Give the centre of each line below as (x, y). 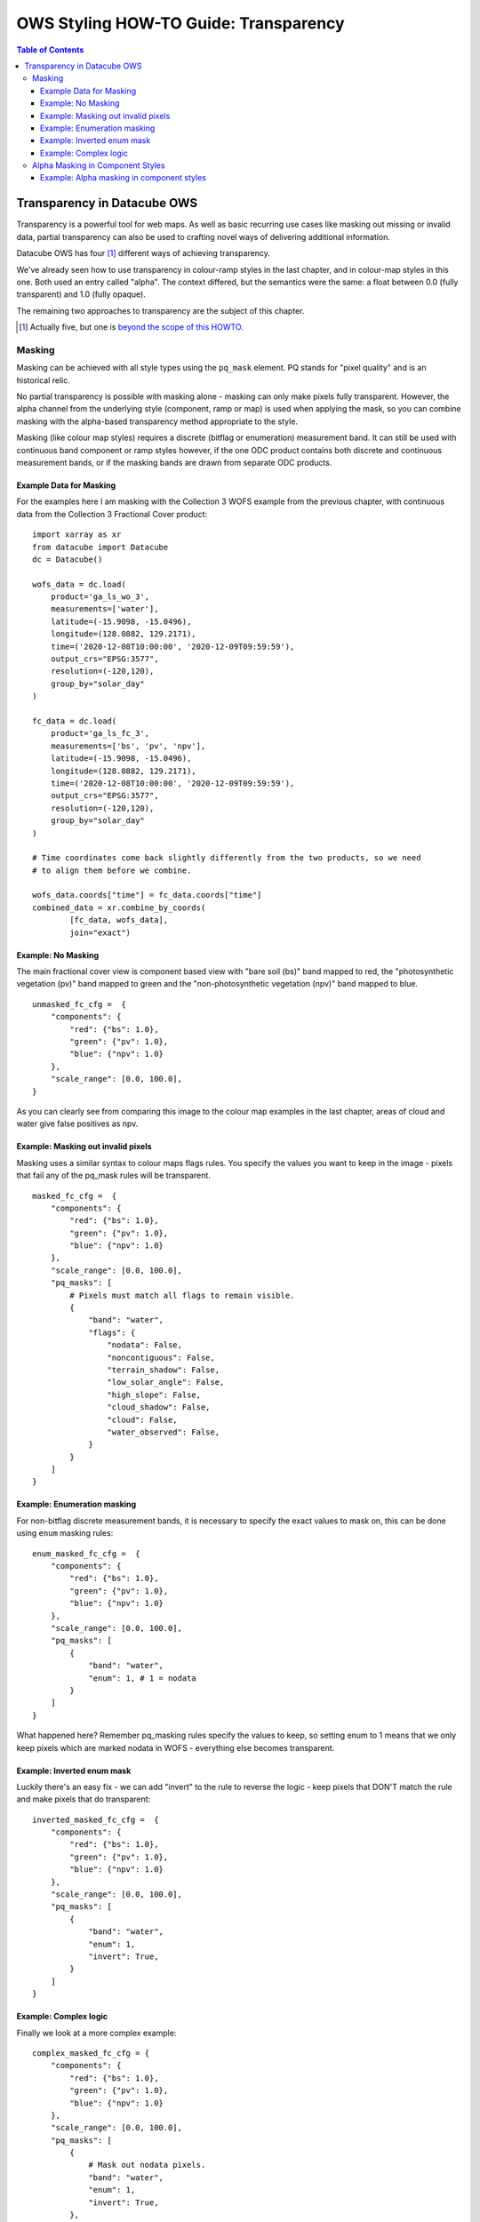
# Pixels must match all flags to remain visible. (182, 1295)
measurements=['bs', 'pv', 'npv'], (128, 746)
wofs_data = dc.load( (79, 584)
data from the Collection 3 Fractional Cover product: (112, 514)
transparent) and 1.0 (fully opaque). (81, 294)
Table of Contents (50, 50)
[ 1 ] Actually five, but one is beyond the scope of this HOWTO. (131, 327)
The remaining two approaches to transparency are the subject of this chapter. (160, 310)
